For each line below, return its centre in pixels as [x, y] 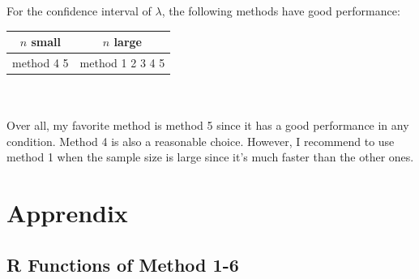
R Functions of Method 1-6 [123, 264]
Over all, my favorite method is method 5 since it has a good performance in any [208, 125]
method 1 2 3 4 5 [122, 62]
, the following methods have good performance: [281, 11]
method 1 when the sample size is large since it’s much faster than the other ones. [210, 157]
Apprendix [67, 213]
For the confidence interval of [79, 11]
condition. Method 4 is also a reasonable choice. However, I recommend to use [201, 141]
